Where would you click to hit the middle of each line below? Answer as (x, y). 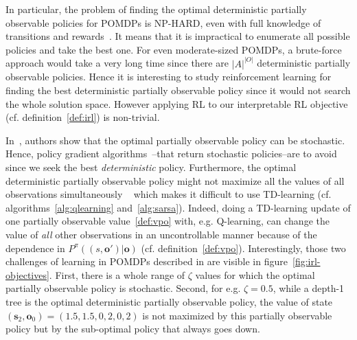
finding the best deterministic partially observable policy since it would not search (178, 90)
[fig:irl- (306, 261)
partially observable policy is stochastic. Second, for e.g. (123, 288)
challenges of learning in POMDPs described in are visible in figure (147, 261)
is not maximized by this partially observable (237, 315)
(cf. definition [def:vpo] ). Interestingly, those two (243, 248)
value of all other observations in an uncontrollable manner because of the (161, 234)
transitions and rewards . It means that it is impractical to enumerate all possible (178, 36)
